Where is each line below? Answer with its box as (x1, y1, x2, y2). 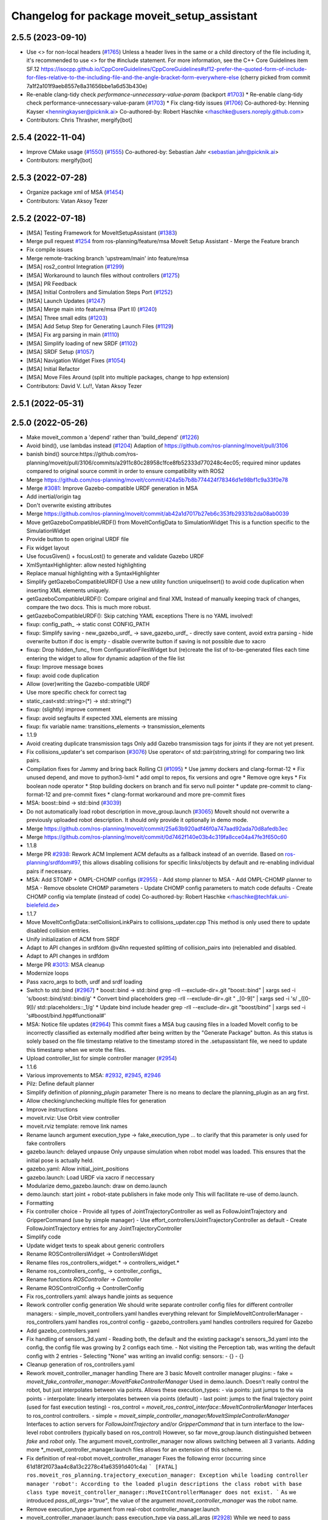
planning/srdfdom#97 (26, 859, 80, 866)
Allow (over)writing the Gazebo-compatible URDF (26, 680, 151, 687)
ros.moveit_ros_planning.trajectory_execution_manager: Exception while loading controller (26, 1472, 309, 1479)
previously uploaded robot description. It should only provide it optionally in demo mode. (26, 817, 248, 824)
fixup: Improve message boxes (26, 663, 103, 671)
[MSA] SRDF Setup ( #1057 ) (26, 348, 95, 356)
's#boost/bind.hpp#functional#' (26, 1012, 106, 1020)
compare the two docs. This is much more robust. (26, 604, 151, 611)
